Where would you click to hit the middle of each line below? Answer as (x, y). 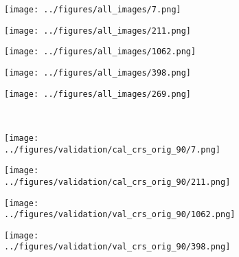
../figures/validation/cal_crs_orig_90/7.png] (112, 149)
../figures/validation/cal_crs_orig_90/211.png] (117, 182)
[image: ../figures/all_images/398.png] (98, 72)
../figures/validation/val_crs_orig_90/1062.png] (120, 215)
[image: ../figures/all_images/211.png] (98, 31)
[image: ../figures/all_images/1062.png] (100, 52)
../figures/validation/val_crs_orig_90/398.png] (117, 247)
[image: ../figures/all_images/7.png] (93, 10)
